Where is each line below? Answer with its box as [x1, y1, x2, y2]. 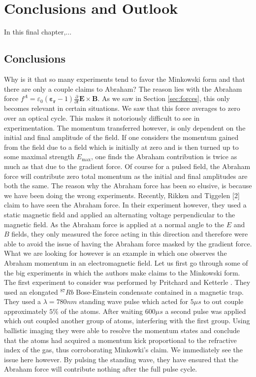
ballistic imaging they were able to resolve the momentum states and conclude [4, 325, 240, 336]
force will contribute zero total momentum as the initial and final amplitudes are [4, 171, 248, 181]
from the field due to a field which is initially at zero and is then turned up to [4, 141, 239, 152]
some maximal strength [4, 151, 74, 162]
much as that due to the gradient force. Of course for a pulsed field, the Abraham [4, 161, 251, 171]
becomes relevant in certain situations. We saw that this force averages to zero [4, 103, 240, 113]
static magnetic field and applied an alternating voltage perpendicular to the [4, 209, 235, 219]
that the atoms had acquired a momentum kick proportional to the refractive [4, 335, 237, 345]
